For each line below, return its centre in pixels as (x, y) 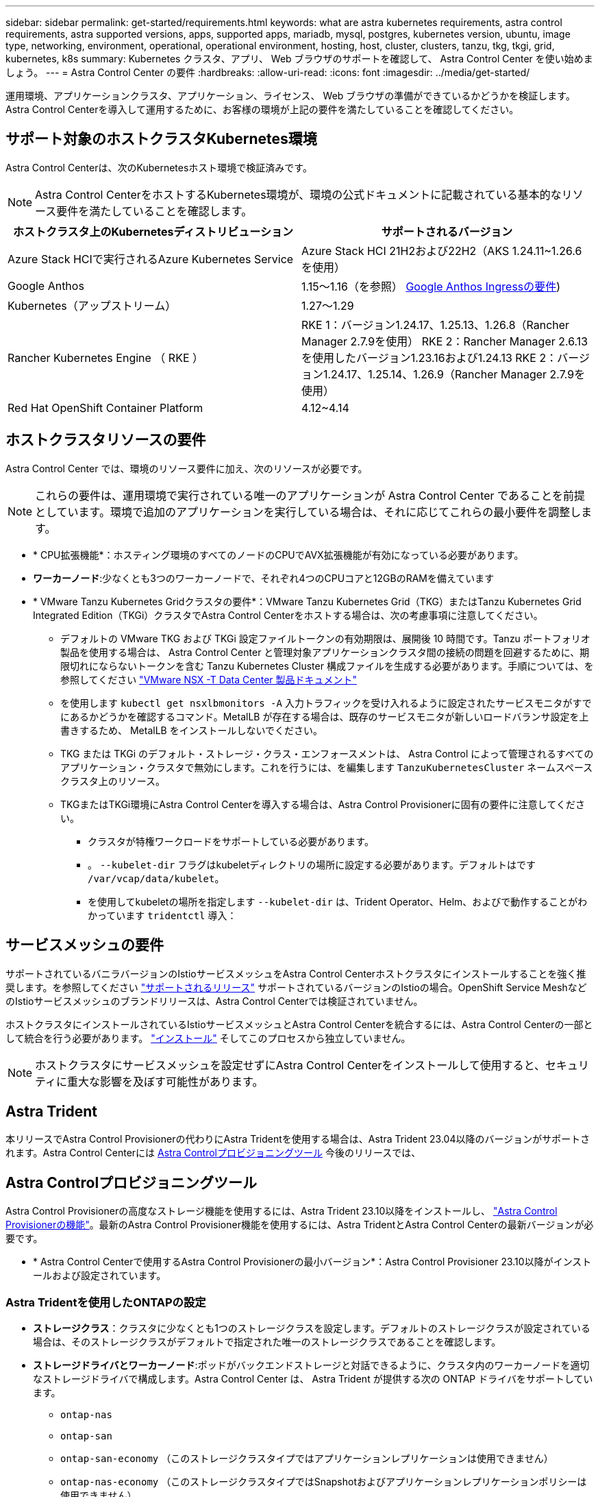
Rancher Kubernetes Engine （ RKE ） (106, 357)
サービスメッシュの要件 (85, 945)
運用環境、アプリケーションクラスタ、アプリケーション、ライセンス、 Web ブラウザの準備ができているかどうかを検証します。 (290, 96)
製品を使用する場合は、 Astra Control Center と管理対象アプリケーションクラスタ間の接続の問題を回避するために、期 (325, 652)
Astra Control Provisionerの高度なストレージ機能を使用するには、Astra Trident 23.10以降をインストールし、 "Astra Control (282, 1211)
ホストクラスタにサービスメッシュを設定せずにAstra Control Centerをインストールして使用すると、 (290, 1065)
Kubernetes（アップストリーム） (92, 305)
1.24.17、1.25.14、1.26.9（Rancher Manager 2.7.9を (454, 374)
